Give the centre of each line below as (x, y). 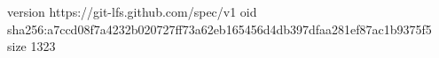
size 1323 (31, 46)
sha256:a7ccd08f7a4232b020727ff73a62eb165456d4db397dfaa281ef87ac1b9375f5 (219, 29)
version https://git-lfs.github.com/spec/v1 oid (132, 11)
